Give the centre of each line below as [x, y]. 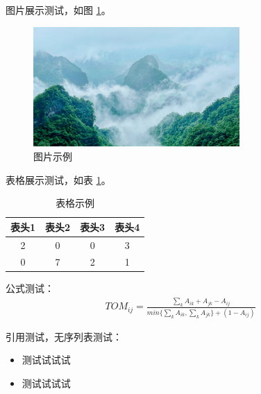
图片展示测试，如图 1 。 [58, 10]
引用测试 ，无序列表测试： [64, 336]
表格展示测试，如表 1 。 [58, 179]
